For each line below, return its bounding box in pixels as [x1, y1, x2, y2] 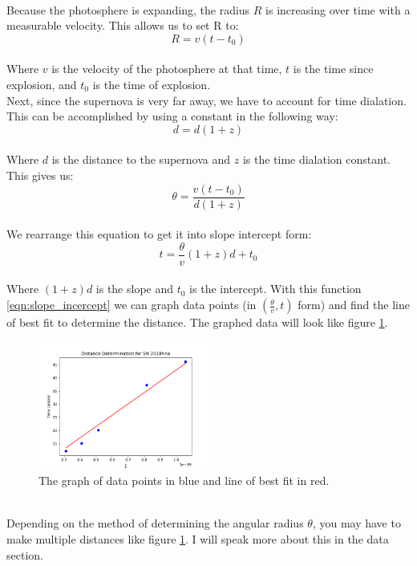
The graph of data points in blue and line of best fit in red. [38, 472, 330, 489]
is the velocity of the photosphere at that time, [51, 60, 282, 77]
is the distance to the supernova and [51, 151, 231, 168]
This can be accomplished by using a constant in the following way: [6, 108, 338, 124]
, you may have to [312, 515, 401, 531]
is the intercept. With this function [189, 280, 362, 297]
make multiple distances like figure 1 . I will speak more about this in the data [6, 531, 389, 547]
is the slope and [95, 280, 174, 297]
